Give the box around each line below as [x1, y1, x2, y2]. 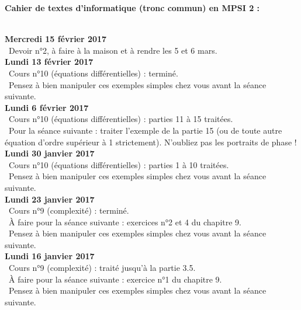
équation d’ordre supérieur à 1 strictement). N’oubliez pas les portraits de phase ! [5, 135, 297, 148]
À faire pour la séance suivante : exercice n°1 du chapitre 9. [8, 273, 222, 285]
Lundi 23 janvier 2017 [5, 193, 95, 205]
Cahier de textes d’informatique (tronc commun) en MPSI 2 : [5, 2, 260, 13]
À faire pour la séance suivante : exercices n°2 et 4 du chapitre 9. [8, 215, 241, 228]
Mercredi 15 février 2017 [5, 33, 107, 45]
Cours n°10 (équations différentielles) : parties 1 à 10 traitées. [8, 158, 229, 170]
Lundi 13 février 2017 [5, 55, 94, 68]
